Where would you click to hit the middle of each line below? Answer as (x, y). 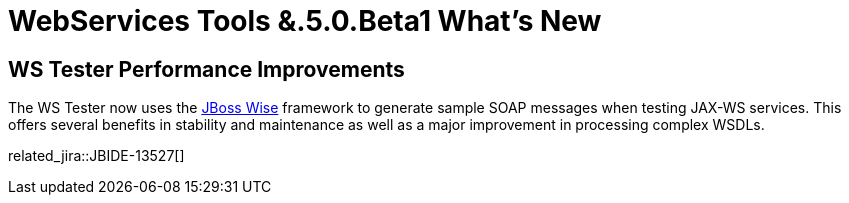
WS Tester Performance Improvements (206, 69)
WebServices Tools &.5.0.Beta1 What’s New (305, 21)
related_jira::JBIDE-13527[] (96, 156)
